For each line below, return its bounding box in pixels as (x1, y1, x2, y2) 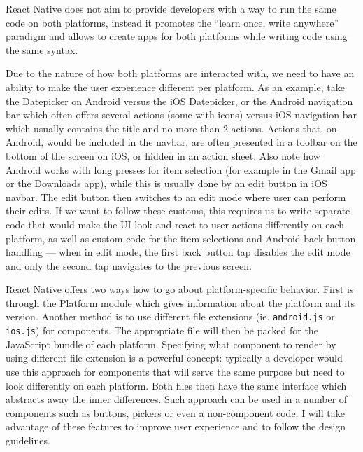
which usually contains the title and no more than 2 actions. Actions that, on (6, 121, 337, 135)
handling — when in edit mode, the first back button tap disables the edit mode (6, 245, 350, 259)
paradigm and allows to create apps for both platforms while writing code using (6, 29, 348, 43)
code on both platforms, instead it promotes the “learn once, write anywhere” (6, 15, 339, 29)
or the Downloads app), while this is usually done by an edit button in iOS (6, 176, 327, 191)
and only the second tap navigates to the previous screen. (6, 258, 252, 273)
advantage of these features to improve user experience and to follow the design (6, 419, 346, 434)
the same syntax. (6, 42, 78, 57)
